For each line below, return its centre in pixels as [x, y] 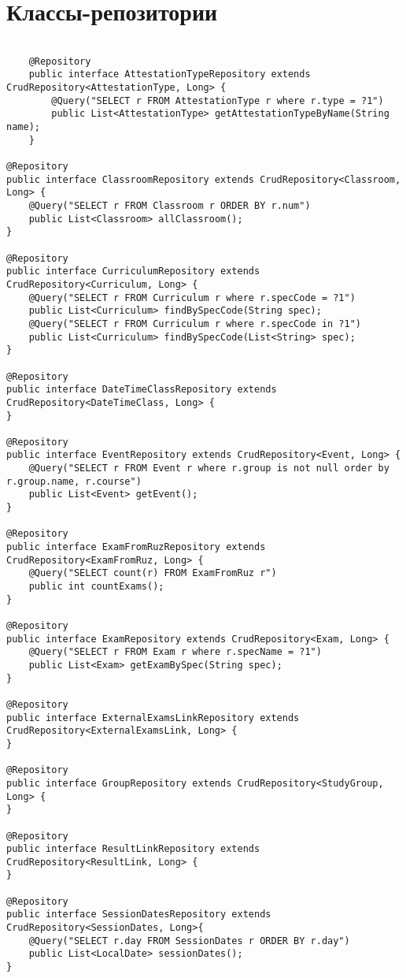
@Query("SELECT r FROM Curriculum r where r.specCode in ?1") [195, 324]
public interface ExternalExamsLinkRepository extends [153, 718]
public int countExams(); [96, 587]
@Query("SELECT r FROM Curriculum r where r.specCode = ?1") [192, 297]
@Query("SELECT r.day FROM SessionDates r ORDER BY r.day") [189, 941]
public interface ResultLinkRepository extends [133, 849]
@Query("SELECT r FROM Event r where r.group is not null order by [209, 469]
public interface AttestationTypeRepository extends [170, 74]
